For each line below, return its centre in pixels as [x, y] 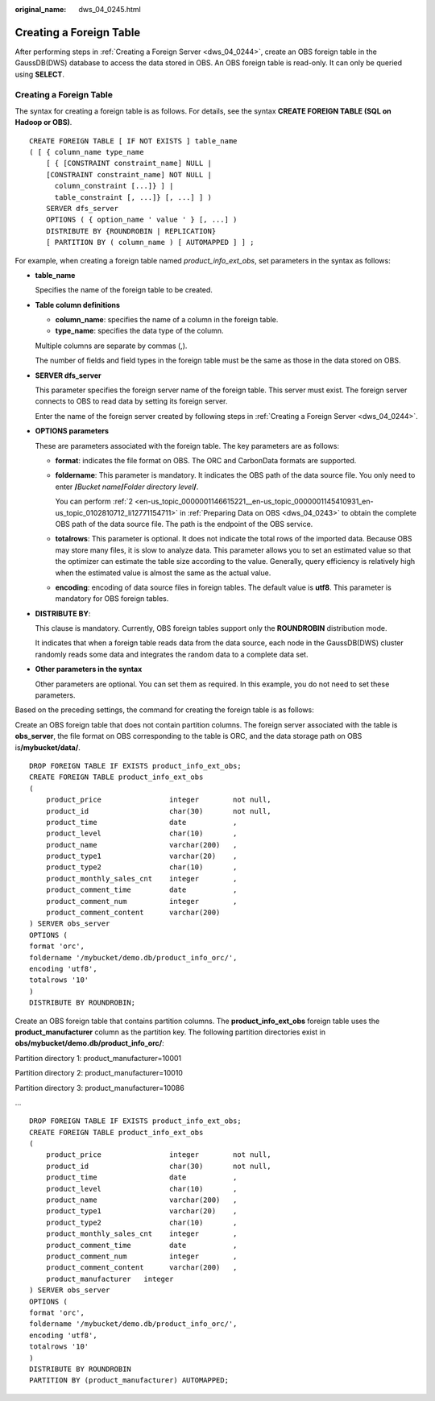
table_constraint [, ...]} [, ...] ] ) [133, 197]
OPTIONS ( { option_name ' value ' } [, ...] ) [141, 220]
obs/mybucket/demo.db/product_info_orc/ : [89, 1043]
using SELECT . [39, 74]
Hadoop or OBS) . [43, 122]
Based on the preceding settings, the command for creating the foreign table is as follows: [164, 710]
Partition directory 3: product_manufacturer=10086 [99, 1088]
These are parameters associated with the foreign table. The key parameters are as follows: [187, 446]
